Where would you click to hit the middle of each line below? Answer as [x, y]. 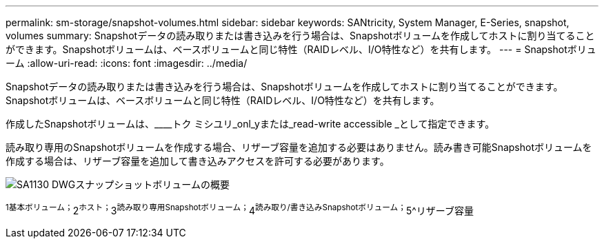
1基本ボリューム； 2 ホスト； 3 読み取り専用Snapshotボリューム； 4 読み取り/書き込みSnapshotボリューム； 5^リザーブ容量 [240, 210]
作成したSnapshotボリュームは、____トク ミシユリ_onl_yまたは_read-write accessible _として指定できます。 [250, 124]
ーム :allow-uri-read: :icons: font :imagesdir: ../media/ [127, 63]
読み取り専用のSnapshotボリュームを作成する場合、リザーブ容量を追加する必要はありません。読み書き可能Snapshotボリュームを [299, 147]
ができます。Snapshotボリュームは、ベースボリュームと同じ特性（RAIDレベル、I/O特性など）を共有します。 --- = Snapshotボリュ [301, 49]
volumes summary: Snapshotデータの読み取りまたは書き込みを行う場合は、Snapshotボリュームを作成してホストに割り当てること [300, 35]
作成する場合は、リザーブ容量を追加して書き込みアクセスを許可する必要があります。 [198, 161]
